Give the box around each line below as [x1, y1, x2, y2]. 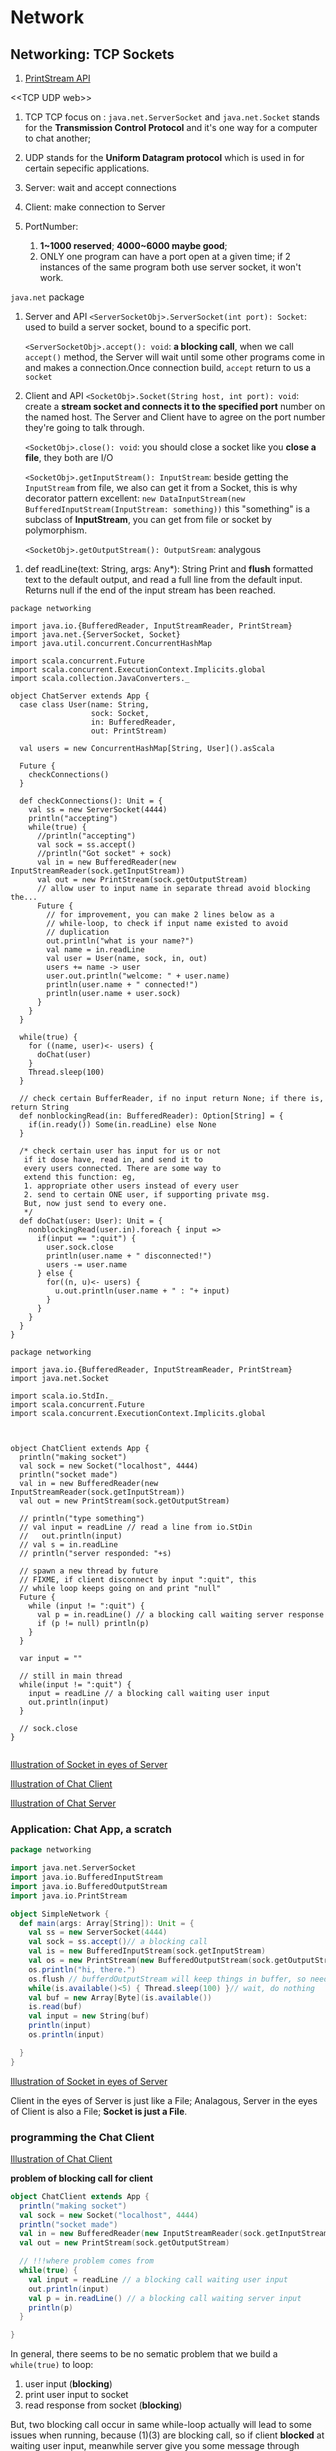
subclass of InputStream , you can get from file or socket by [24, 514, 273, 525]
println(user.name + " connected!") [46, 980, 199, 990]
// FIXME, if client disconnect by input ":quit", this [19, 1575, 257, 1585]
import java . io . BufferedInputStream [10, 1872, 163, 1883]
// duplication [46, 927, 110, 937]
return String [10, 1102, 70, 1112]
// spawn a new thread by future [19, 1566, 159, 1576]
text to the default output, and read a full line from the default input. [24, 574, 303, 585]
